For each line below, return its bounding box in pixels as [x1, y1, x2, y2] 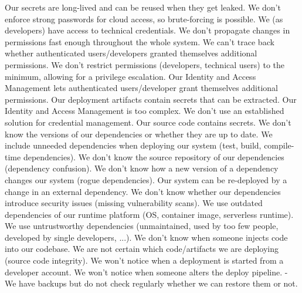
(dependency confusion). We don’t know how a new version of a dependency [5, 162, 279, 174]
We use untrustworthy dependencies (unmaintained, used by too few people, [5, 220, 279, 232]
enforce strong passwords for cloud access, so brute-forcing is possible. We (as [5, 12, 283, 25]
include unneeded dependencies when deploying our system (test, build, [5, 139, 262, 151]
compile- [264, 139, 294, 151]
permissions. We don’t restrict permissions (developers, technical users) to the [5, 58, 285, 70]
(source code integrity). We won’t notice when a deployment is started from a [5, 254, 284, 267]
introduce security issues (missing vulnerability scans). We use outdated [5, 197, 263, 209]
